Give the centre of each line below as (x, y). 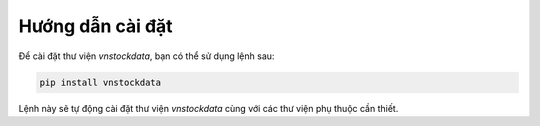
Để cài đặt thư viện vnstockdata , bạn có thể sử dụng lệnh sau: (146, 56)
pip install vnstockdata (100, 82)
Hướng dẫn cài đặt (96, 26)
